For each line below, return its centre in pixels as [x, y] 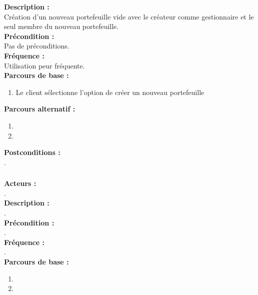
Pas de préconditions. [37, 46]
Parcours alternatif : [40, 109]
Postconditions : [32, 152]
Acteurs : [20, 183]
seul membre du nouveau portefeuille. [61, 26]
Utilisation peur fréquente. [44, 65]
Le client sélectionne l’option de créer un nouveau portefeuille [110, 92]
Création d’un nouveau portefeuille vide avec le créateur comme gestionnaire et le [129, 16]
